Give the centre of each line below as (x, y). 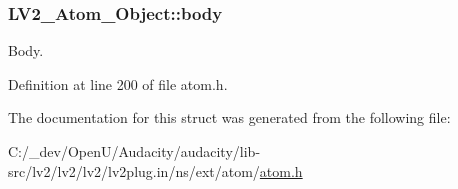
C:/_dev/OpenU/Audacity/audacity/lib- (134, 151)
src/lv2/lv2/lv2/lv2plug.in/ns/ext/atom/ (134, 170)
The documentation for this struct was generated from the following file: (229, 117)
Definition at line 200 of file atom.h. (118, 83)
